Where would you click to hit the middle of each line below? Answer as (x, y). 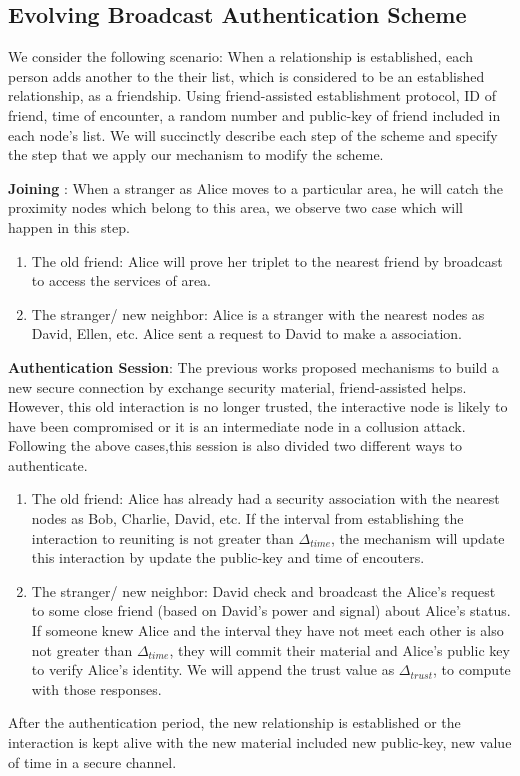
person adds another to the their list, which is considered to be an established (246, 75)
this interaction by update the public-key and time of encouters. (228, 557)
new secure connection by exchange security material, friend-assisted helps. (237, 386)
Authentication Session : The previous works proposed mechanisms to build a (253, 366)
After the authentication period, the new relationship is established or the (234, 722)
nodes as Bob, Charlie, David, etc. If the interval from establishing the (247, 518)
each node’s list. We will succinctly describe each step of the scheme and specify (253, 134)
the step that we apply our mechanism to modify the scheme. (196, 154)
